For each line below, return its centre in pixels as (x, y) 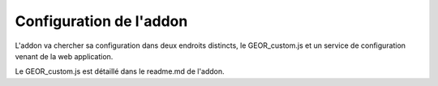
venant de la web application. (64, 56)
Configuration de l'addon (101, 21)
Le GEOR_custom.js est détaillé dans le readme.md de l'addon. (120, 71)
